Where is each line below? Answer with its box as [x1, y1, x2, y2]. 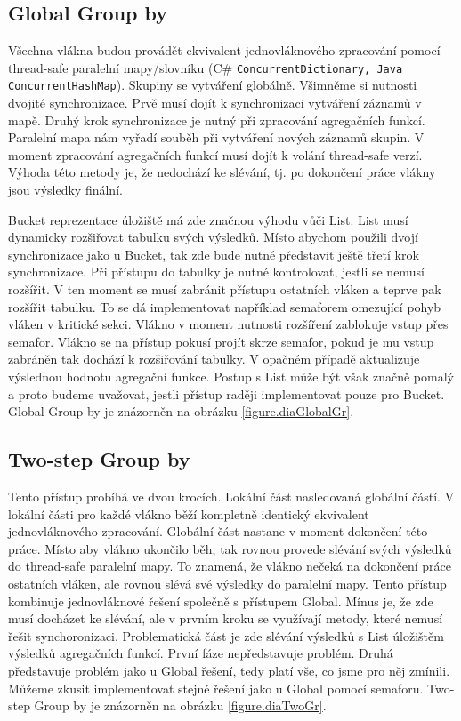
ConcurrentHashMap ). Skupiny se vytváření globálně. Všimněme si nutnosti [8, 76, 417, 94]
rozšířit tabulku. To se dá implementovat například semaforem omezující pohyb [8, 297, 441, 316]
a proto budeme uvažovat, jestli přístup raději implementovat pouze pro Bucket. [8, 384, 445, 403]
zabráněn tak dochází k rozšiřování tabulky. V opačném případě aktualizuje [8, 349, 420, 368]
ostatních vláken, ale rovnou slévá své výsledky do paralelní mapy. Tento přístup [8, 573, 447, 592]
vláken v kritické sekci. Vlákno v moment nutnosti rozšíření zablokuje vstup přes [8, 315, 449, 333]
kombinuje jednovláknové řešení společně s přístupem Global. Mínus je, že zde [8, 591, 433, 610]
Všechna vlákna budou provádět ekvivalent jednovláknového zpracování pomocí [8, 41, 441, 60]
